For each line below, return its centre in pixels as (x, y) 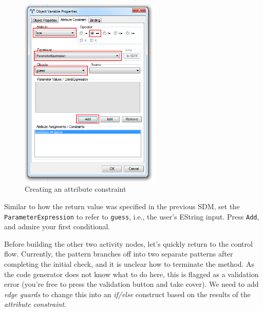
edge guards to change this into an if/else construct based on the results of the (127, 294)
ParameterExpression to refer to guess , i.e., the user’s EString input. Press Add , (132, 216)
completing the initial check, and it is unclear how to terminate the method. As (129, 264)
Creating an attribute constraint (76, 189)
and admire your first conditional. (57, 226)
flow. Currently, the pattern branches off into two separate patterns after (119, 254)
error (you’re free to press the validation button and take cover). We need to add (131, 284)
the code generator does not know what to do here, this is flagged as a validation (131, 274)
